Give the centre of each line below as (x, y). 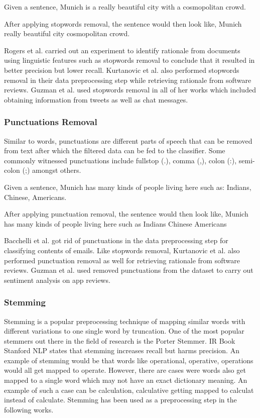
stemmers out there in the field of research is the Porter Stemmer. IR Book (120, 340)
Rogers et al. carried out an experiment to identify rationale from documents (122, 50)
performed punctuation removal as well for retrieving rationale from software (122, 260)
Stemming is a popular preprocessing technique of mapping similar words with (125, 321)
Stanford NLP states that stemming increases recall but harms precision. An (122, 350)
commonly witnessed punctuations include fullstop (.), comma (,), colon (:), (120, 160)
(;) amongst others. (52, 170)
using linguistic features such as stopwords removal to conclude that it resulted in (129, 60)
